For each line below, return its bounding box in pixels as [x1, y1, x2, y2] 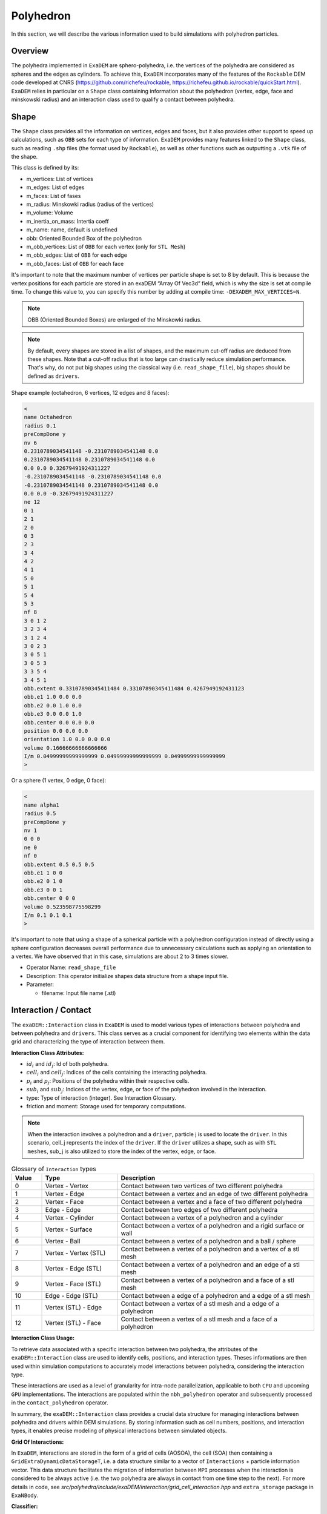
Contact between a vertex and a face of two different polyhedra [121, 1198, 303, 1206]
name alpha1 [24, 801, 60, 808]
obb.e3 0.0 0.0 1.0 [24, 710, 82, 718]
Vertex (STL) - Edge [45, 1303, 102, 1312]
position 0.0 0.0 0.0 [24, 727, 88, 734]
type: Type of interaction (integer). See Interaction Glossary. [26, 1094, 177, 1102]
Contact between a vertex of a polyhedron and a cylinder [121, 1214, 284, 1222]
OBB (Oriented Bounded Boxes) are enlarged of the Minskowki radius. [27, 316, 202, 323]
